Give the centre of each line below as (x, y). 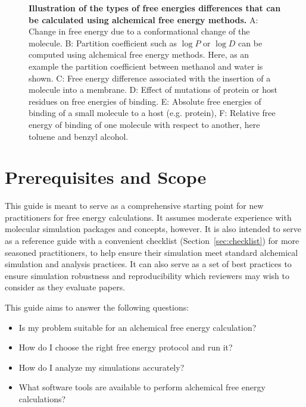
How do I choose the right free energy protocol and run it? (126, 347)
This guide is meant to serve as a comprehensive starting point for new (134, 206)
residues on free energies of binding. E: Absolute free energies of (145, 101)
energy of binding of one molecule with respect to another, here (144, 124)
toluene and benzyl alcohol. (79, 136)
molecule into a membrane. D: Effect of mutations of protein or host (153, 90)
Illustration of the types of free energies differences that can (155, 8)
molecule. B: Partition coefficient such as (103, 43)
